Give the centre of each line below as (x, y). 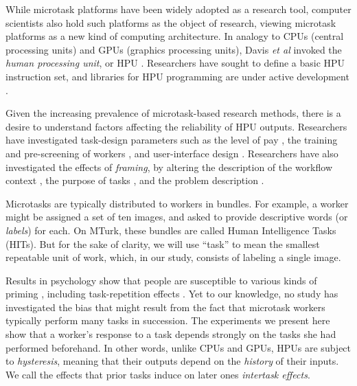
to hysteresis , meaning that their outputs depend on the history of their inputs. (172, 361)
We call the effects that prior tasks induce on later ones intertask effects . (158, 374)
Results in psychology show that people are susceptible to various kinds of (161, 280)
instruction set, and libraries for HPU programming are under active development (177, 76)
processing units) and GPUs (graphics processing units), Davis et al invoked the (174, 49)
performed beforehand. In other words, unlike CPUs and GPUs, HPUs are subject (178, 347)
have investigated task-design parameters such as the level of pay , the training (172, 140)
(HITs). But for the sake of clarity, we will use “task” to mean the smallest (163, 243)
